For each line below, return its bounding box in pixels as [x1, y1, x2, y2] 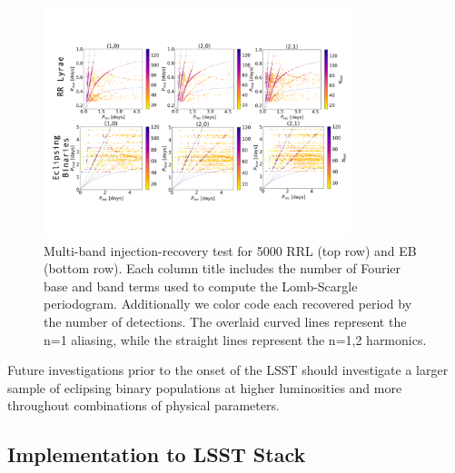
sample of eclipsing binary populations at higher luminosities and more [7, 378, 402, 397]
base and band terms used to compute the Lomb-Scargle [44, 276, 358, 295]
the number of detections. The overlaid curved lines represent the [44, 312, 407, 331]
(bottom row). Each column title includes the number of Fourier [44, 259, 401, 278]
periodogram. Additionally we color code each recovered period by [44, 294, 412, 313]
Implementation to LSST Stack [7, 440, 306, 468]
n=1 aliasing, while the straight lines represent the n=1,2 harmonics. [44, 330, 427, 349]
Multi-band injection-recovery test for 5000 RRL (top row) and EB [44, 241, 417, 260]
